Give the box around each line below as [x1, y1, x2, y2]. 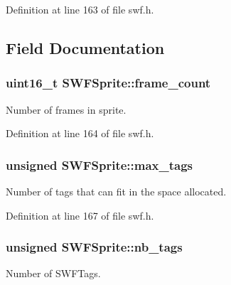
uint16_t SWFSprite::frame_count [6, 74, 211, 92]
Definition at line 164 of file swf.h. [6, 126, 154, 141]
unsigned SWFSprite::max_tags [6, 156, 193, 173]
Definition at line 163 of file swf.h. [6, 2, 154, 16]
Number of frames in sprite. [6, 102, 127, 117]
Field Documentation [6, 36, 165, 58]
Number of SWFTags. [6, 266, 101, 281]
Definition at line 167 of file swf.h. [6, 208, 154, 222]
